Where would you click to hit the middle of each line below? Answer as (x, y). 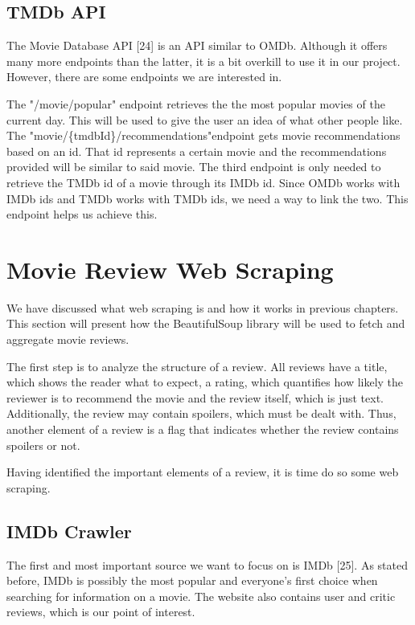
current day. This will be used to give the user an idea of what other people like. (205, 119)
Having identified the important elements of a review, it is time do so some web (203, 472)
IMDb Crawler (69, 531)
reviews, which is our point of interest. (101, 612)
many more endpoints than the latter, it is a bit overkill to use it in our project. (203, 61)
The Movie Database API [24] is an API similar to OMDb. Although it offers (197, 45)
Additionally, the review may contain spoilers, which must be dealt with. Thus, (201, 413)
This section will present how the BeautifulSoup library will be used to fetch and (206, 323)
